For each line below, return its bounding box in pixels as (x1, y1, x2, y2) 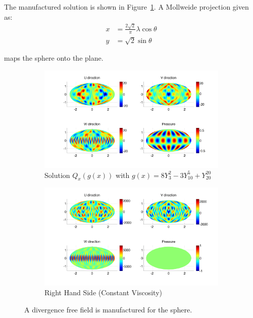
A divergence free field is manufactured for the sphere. (24, 304, 192, 314)
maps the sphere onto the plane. (4, 53, 104, 63)
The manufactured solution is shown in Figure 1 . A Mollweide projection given (4, 2, 249, 12)
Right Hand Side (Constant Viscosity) (44, 287, 162, 298)
